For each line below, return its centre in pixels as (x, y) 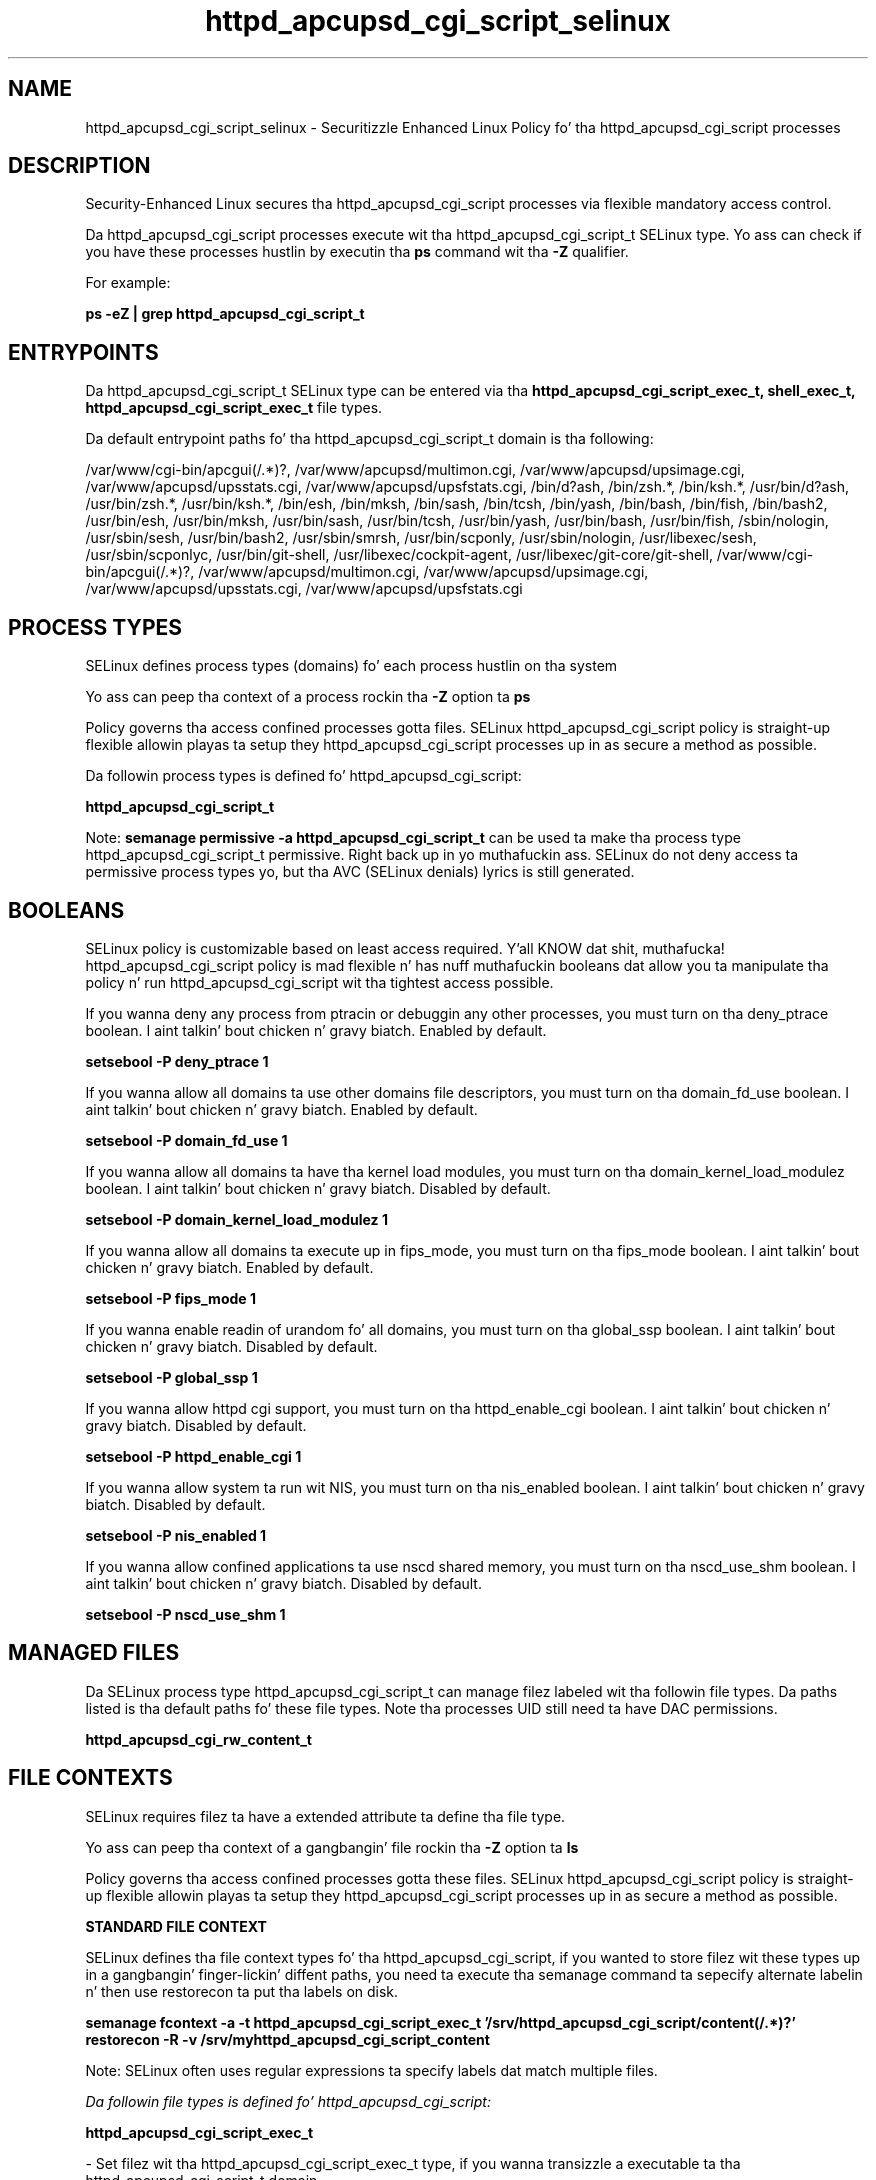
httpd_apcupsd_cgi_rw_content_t (198, 1739)
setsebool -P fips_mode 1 (170, 1298)
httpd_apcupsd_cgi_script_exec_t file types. (234, 408)
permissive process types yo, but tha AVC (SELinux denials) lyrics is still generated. (360, 872)
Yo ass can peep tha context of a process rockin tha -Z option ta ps (308, 697)
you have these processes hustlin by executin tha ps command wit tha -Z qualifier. (357, 252)
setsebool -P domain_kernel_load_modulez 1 (236, 1219)
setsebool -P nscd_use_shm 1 (185, 1614)
